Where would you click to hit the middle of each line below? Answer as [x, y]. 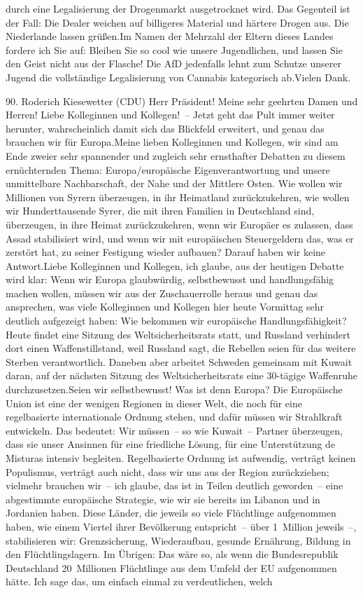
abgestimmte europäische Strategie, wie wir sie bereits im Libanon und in [163, 499]
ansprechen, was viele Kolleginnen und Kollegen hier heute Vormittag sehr [165, 307]
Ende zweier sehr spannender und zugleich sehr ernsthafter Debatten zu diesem [176, 155]
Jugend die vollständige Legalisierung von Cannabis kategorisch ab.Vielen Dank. [178, 77]
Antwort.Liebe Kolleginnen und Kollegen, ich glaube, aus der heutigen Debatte [175, 265]
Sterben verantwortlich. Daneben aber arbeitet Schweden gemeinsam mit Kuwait [179, 361]
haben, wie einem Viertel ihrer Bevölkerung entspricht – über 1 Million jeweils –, [181, 526]
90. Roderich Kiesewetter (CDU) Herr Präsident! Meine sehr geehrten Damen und [182, 101]
